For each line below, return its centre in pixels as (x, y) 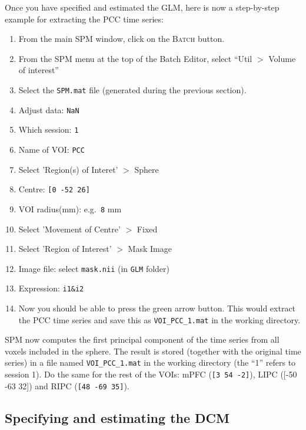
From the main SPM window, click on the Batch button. (122, 39)
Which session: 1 (49, 129)
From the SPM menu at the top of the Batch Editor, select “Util (135, 58)
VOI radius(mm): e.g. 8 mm (70, 209)
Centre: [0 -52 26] (54, 189)
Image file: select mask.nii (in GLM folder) (94, 268)
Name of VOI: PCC (51, 149)
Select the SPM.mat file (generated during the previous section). (132, 89)
